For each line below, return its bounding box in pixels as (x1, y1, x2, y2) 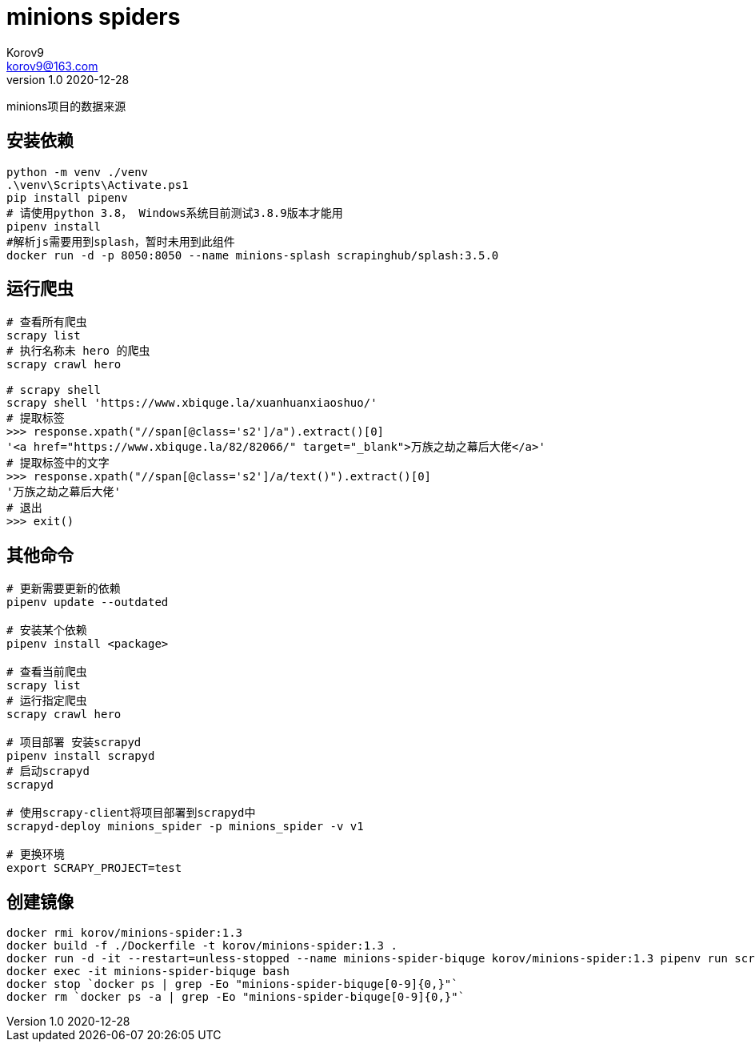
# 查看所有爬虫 (6, 315, 87, 329)
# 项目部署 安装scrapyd (6, 736, 142, 749)
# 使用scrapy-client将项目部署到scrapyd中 (6, 806, 256, 820)
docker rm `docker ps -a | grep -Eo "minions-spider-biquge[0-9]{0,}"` (6, 990, 465, 1004)
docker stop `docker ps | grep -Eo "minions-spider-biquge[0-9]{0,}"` (6, 978, 458, 991)
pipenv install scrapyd (6, 749, 155, 763)
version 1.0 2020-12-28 (6, 72, 130, 86)
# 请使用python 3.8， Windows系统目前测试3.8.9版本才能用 (6, 206, 343, 219)
